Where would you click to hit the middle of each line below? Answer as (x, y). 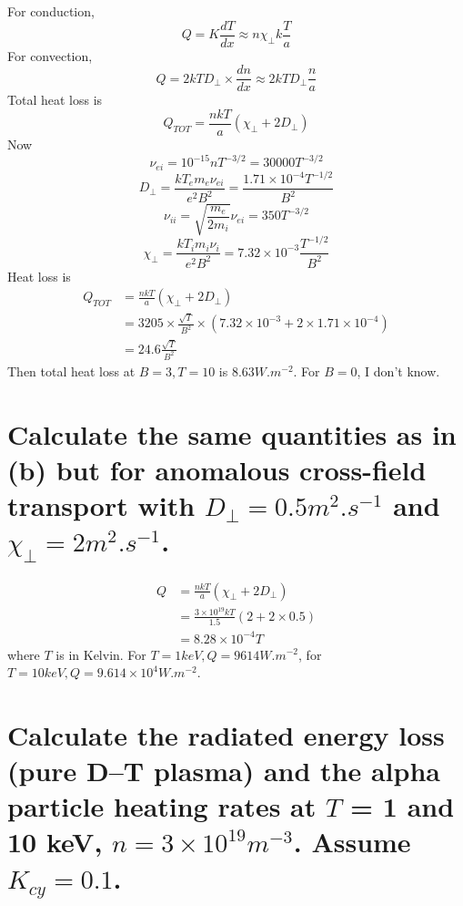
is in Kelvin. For (101, 654)
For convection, (50, 55)
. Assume (352, 842)
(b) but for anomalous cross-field (217, 469)
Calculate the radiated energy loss (226, 734)
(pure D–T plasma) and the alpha (224, 771)
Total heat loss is (55, 100)
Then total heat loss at (71, 371)
